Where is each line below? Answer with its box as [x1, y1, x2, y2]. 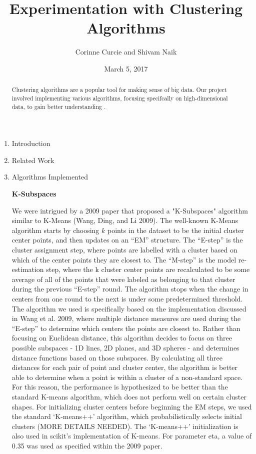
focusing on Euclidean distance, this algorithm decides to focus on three [11, 332, 232, 343]
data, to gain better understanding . [11, 102, 106, 110]
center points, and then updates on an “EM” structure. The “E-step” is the [11, 234, 243, 245]
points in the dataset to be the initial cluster [107, 224, 244, 235]
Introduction [11, 138, 50, 148]
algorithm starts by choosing [11, 224, 99, 235]
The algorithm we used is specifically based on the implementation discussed [11, 303, 246, 313]
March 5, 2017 [104, 63, 148, 73]
